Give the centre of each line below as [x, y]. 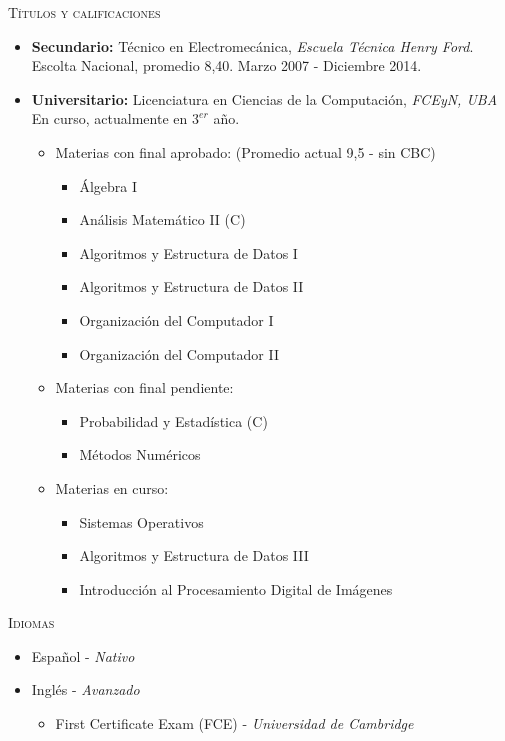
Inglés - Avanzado [85, 689]
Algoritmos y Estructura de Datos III [194, 555]
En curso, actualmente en [109, 118]
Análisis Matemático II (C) [162, 219]
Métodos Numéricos [140, 454]
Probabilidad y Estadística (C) [173, 420]
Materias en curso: [112, 487]
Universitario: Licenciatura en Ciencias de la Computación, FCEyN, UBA [264, 98]
